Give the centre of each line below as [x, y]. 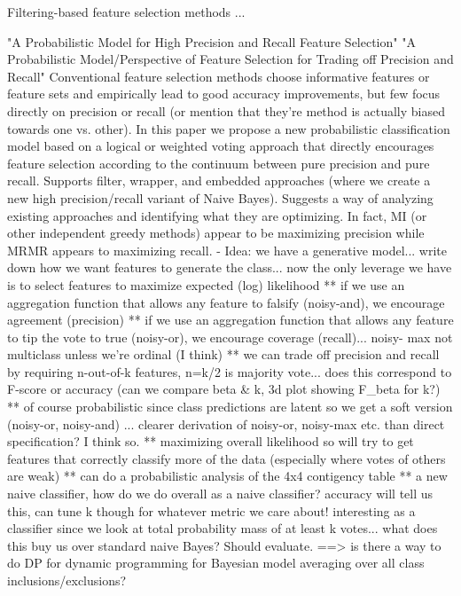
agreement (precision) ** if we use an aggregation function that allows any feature [230, 320]
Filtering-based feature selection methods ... [126, 12]
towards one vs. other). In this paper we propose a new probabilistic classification [229, 128]
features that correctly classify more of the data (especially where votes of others [227, 458]
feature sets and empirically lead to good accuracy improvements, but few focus [224, 94]
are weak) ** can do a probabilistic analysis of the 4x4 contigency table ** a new [227, 476]
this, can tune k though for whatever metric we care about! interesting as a [211, 510]
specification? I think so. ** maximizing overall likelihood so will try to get [211, 441]
